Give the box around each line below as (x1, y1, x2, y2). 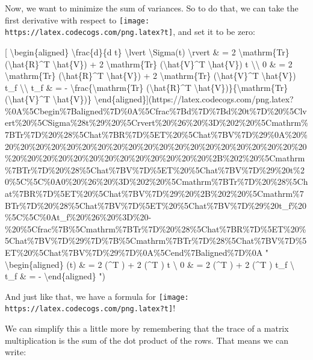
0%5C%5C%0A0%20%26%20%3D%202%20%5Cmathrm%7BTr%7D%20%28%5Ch (5, 175, 308, 188)
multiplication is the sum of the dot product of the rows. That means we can (5, 334, 288, 346)
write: (5, 346, 26, 358)
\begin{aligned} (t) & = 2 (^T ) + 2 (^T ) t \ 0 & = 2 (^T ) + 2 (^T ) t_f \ (5, 258, 295, 270)
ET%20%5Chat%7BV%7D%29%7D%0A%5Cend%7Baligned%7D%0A (5, 246, 263, 258)
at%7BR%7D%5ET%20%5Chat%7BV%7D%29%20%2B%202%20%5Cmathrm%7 (5, 187, 304, 200)
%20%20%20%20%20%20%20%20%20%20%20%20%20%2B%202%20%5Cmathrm (5, 152, 305, 164)
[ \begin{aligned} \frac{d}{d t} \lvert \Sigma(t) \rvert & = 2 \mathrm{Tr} (5, 45, 290, 58)
